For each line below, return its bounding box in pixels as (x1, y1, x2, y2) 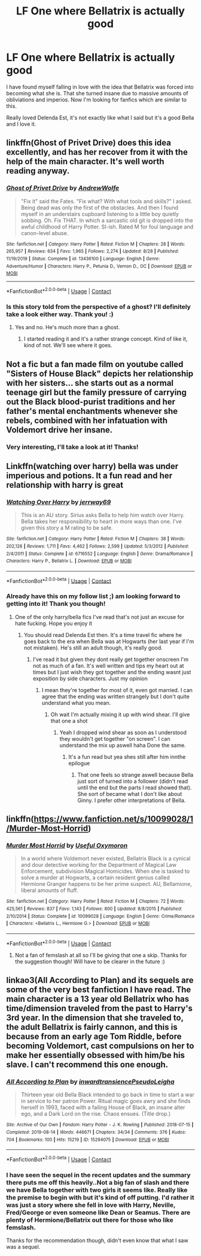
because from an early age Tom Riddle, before (6, 1032, 182, 1042)
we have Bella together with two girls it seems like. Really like (6, 1186, 188, 1194)
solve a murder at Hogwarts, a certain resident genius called (20, 874, 170, 881)
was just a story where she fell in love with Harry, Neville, (6, 1201, 175, 1209)
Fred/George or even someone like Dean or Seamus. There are (6, 1208, 191, 1216)
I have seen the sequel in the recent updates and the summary (6, 1171, 191, 1179)
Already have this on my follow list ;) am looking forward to (6, 592, 181, 600)
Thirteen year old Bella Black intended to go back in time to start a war (20, 1091, 194, 1098)
